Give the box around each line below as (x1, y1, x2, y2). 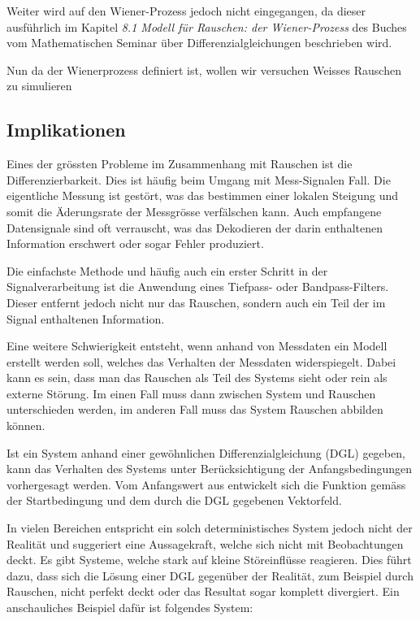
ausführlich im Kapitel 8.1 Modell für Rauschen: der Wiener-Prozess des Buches (6, 18, 407, 35)
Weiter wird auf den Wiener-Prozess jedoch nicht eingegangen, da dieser (6, 2, 366, 19)
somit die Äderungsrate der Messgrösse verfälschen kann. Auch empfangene (6, 202, 382, 219)
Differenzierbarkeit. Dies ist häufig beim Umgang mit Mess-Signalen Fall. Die (6, 171, 391, 188)
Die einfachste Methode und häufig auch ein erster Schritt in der (6, 262, 328, 279)
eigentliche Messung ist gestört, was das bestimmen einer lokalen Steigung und (6, 187, 399, 204)
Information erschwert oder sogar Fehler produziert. (6, 235, 264, 252)
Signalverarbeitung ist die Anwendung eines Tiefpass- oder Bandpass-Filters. (6, 278, 389, 295)
